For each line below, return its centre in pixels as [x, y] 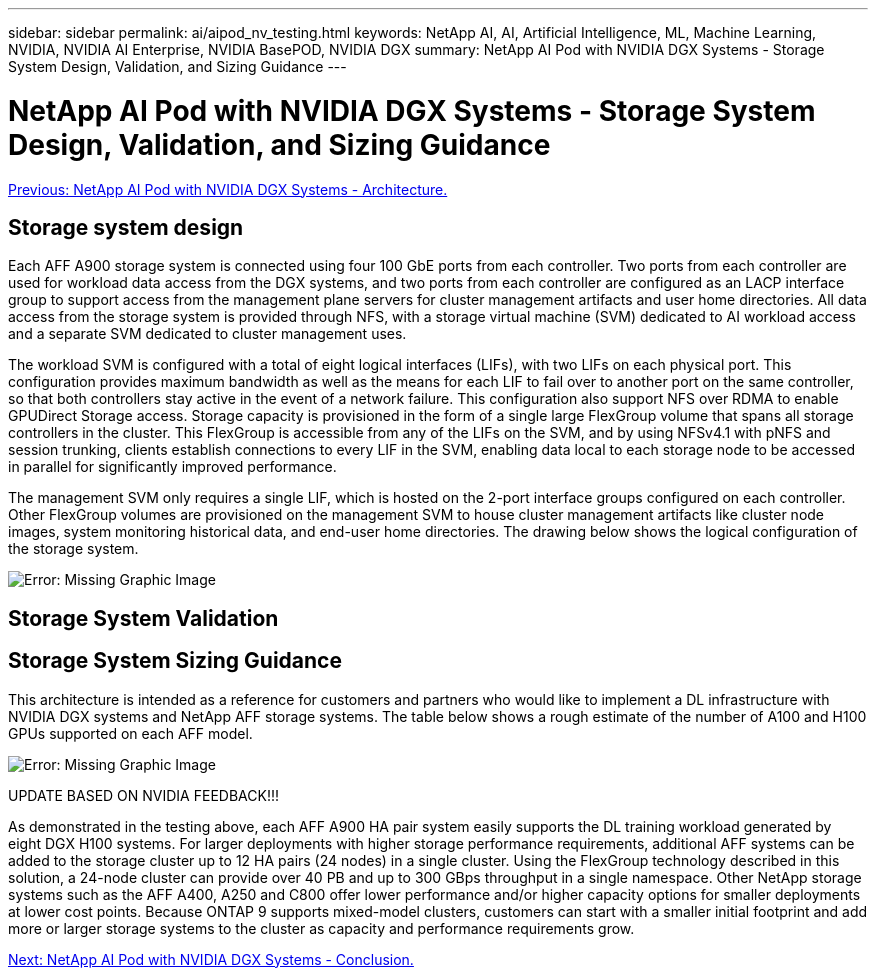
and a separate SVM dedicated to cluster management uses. [207, 334]
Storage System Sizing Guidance [175, 661]
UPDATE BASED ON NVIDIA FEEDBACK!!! [143, 795]
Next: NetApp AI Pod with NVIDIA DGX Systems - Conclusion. [211, 959]
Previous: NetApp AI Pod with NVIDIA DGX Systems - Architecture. [228, 189]
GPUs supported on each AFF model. [130, 733]
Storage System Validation [143, 618]
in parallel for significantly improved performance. [172, 467]
